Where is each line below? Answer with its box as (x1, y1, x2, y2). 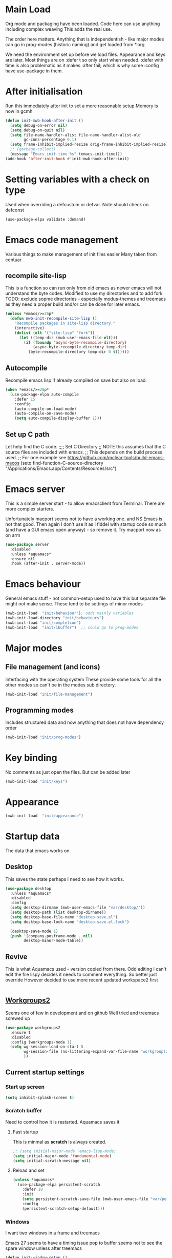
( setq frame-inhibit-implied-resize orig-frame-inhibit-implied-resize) (10, 142, 168, 147)
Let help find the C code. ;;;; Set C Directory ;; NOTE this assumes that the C (5, 443, 166, 449)
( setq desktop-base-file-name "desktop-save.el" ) (10, 914, 118, 919)
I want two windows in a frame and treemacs (5, 1230, 100, 1236)
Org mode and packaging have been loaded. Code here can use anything (5, 21, 160, 27)
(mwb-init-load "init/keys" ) (5, 779, 68, 784)
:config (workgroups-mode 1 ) (10, 1039, 72, 1045)
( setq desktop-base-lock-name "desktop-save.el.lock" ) (10, 919, 130, 925)
